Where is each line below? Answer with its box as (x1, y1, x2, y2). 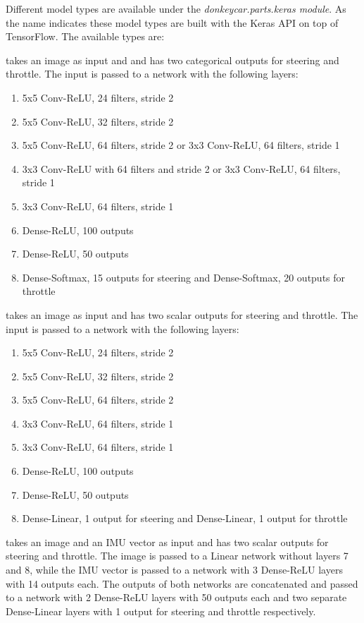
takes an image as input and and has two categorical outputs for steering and (6, 52, 339, 67)
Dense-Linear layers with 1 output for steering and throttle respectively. (6, 603, 316, 618)
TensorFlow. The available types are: (6, 29, 165, 44)
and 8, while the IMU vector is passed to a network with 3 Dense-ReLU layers (6, 562, 343, 577)
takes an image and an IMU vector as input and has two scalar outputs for (6, 534, 329, 549)
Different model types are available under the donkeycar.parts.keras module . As (6, 1, 346, 16)
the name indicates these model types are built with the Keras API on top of (6, 15, 339, 30)
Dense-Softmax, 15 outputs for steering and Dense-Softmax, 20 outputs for (22, 270, 346, 284)
